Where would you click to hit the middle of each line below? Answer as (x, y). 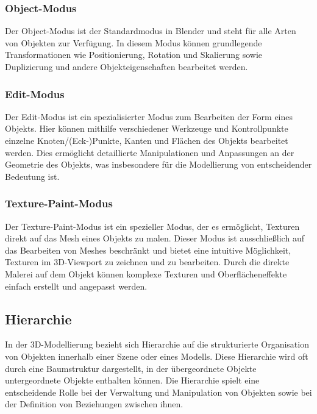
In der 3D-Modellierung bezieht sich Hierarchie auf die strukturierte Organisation (157, 344)
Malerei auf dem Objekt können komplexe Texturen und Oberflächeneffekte (146, 273)
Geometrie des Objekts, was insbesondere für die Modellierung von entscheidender (158, 164)
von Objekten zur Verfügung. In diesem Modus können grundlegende (134, 42)
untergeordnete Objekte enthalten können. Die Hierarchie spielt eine (132, 380)
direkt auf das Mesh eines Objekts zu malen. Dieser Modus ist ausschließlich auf (155, 238)
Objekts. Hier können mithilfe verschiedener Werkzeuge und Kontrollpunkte (147, 128)
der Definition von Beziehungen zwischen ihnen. (94, 404)
